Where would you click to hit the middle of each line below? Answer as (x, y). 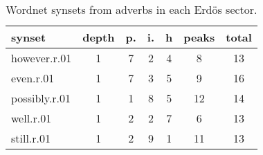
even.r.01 (33, 78)
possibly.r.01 (41, 98)
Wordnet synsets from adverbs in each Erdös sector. (131, 9)
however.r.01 (42, 58)
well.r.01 (31, 118)
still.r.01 (31, 138)
